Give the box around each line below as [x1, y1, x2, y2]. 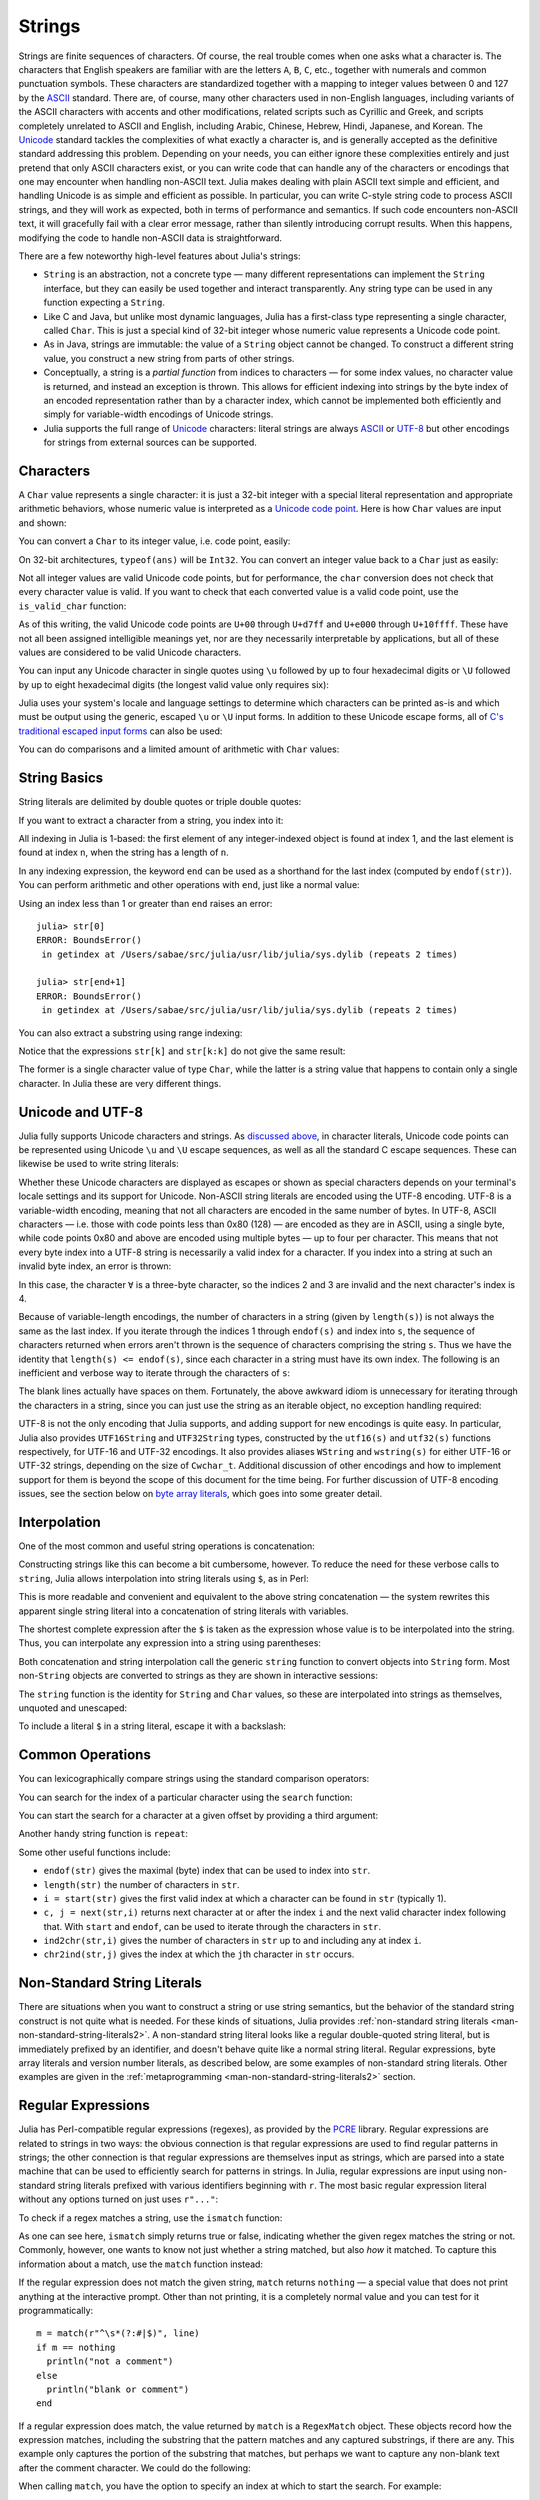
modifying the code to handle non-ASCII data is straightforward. [18, 231, 283, 244]
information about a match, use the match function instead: [18, 2258, 264, 2270]
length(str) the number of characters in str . [43, 1878, 240, 1890]
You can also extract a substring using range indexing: [18, 1026, 243, 1039]
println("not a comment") [46, 2356, 174, 2367]
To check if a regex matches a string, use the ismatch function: [18, 2211, 283, 2224]
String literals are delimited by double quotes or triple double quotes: [18, 796, 302, 808]
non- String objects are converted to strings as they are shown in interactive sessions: [18, 1670, 379, 1682]
